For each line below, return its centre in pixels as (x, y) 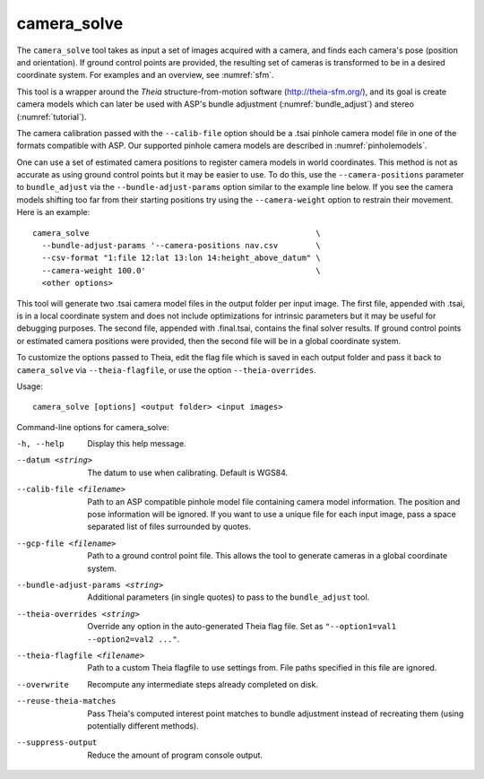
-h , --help (40, 444)
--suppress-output (57, 743)
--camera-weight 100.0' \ (181, 270)
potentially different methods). (143, 725)
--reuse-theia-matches (66, 701)
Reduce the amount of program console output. (175, 755)
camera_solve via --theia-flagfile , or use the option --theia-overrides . (167, 370)
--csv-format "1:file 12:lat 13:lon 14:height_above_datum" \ (181, 258)
